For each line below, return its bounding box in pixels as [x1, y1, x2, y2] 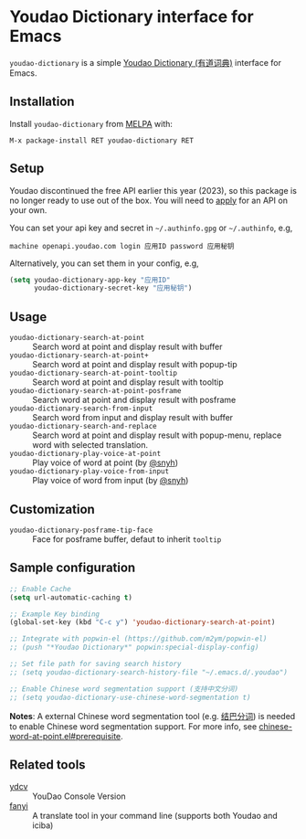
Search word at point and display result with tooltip [32, 377, 224, 388]
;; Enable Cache [9, 584, 71, 593]
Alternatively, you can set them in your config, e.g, [9, 258, 199, 269]
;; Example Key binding [9, 610, 100, 619]
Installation [9, 94, 75, 110]
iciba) [32, 820, 54, 831]
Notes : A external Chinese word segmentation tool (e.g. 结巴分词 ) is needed [9, 710, 296, 721]
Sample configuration [9, 560, 136, 576]
